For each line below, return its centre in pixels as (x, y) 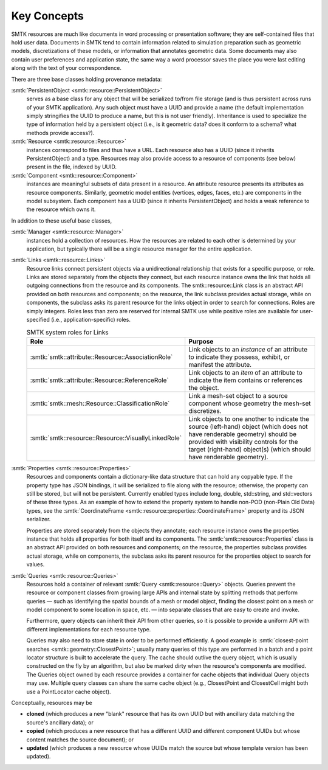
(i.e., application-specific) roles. (91, 320)
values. (36, 564)
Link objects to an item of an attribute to (246, 372)
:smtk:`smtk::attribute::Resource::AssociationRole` (101, 357)
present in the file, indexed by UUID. (72, 167)
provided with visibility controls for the (243, 442)
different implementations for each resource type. (89, 629)
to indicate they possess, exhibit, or (239, 357)
